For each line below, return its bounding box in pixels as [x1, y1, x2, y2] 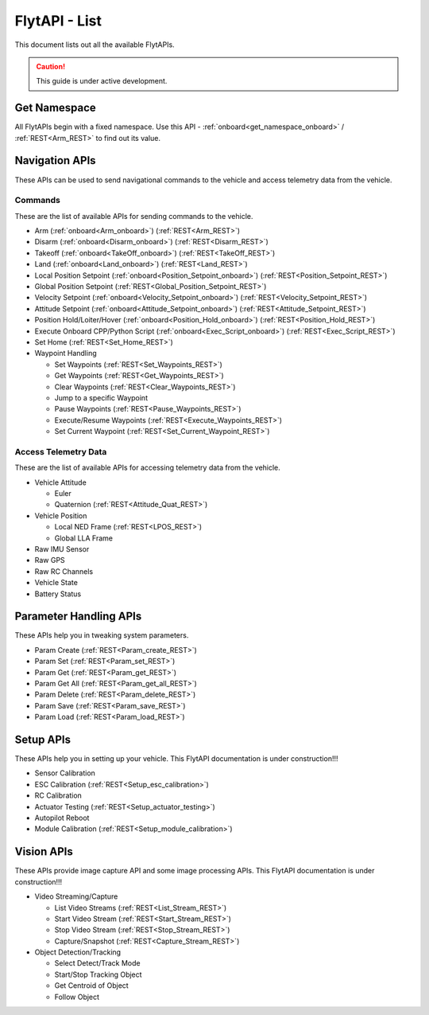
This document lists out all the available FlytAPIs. [14, 40, 175, 49]
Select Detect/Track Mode [54, 958, 141, 968]
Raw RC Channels [34, 566, 94, 576]
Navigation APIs [14, 154, 96, 167]
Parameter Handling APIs [14, 610, 142, 623]
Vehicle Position [34, 510, 87, 521]
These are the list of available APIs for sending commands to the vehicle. [14, 211, 253, 221]
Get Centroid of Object [54, 981, 129, 990]
